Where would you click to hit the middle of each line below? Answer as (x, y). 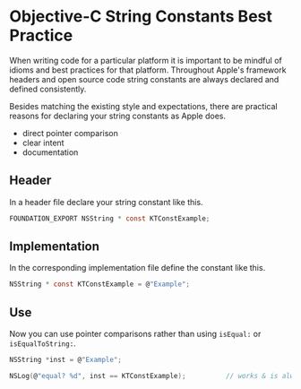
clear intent (43, 143)
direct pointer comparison (70, 133)
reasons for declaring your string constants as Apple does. (118, 116)
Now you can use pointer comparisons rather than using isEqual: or (135, 334)
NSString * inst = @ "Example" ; (66, 360)
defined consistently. (48, 89)
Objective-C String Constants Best (141, 17)
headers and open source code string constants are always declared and (144, 79)
